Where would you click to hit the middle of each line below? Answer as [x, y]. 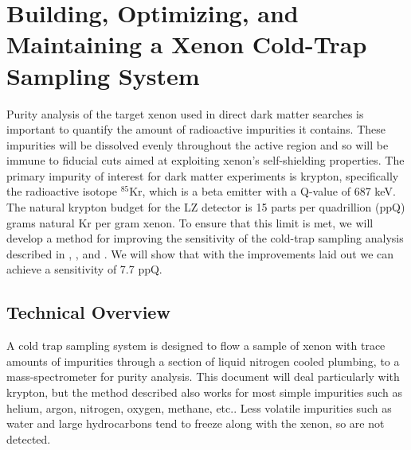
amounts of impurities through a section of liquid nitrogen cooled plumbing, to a [203, 361]
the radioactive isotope [62, 191]
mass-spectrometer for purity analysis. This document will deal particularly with [203, 376]
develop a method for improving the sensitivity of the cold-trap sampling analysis [205, 238]
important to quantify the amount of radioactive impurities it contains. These [196, 129]
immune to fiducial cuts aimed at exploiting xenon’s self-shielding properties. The [205, 160]
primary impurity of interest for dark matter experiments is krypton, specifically [203, 175]
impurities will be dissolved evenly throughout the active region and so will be [198, 144]
